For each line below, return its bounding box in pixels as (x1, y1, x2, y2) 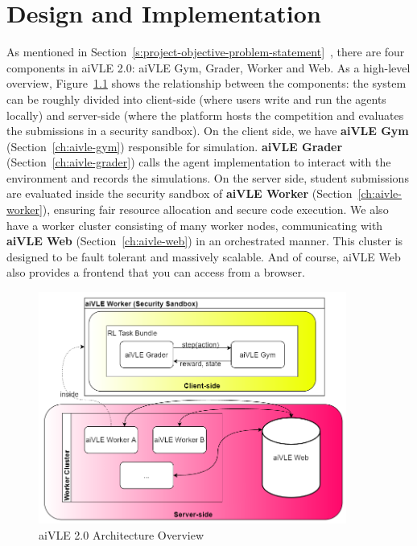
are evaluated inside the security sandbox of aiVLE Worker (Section (6, 185, 353, 202)
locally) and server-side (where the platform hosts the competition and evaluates (6, 106, 404, 123)
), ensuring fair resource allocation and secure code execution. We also (42, 201, 389, 218)
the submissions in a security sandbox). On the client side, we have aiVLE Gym (6, 122, 409, 139)
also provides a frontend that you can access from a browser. (6, 264, 305, 281)
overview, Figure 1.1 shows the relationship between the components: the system (6, 75, 407, 92)
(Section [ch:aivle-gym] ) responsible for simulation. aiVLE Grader (6, 138, 343, 154)
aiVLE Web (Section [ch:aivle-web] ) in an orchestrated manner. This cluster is (6, 232, 403, 249)
